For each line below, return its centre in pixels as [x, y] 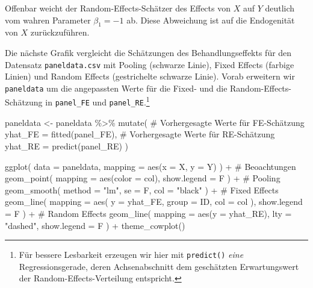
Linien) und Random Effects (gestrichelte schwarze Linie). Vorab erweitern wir [150, 76]
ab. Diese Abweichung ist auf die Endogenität [211, 20]
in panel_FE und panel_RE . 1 [98, 101]
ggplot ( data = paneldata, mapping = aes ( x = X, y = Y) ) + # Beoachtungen [150, 166]
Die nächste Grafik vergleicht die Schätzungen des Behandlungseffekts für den [148, 52]
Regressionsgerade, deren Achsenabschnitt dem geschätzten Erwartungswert [159, 266]
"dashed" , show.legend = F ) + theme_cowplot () [95, 225]
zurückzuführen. [60, 32]
